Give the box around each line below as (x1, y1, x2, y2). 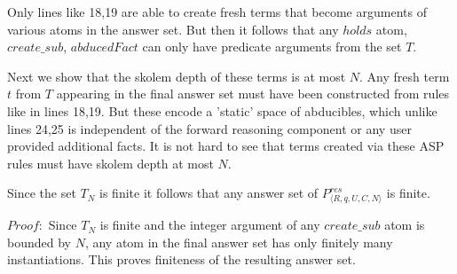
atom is (384, 215, 425, 234)
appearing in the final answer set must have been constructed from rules (56, 84, 450, 103)
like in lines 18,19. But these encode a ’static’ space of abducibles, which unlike (7, 101, 437, 120)
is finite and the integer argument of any (99, 215, 320, 234)
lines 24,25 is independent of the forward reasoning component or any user (7, 119, 412, 137)
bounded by (7, 232, 71, 251)
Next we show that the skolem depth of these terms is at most (7, 67, 346, 85)
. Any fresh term (359, 67, 450, 85)
